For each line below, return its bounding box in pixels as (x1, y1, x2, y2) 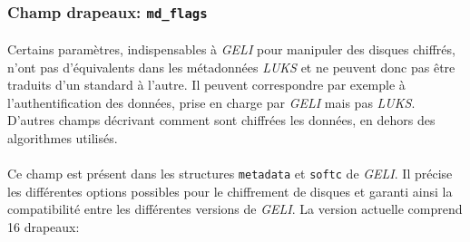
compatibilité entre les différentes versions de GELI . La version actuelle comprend (7, 199, 463, 218)
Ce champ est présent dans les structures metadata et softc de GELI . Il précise (7, 164, 453, 183)
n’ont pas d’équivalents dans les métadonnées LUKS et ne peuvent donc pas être (7, 57, 455, 76)
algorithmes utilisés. (7, 128, 118, 147)
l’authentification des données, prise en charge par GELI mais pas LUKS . (7, 92, 416, 111)
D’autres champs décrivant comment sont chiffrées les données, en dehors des (7, 111, 436, 130)
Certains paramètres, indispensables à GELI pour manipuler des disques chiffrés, (7, 40, 455, 58)
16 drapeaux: (7, 218, 80, 236)
